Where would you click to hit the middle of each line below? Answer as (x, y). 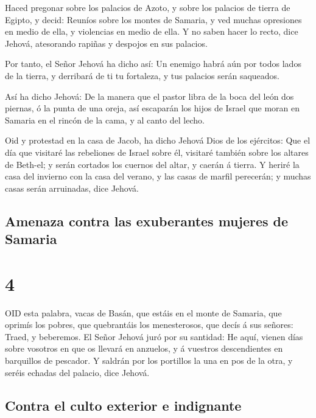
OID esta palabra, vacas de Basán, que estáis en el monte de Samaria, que (143, 312)
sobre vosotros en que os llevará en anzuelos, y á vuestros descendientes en (144, 348)
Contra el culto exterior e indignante (123, 405)
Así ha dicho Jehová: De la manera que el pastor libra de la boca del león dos (149, 96)
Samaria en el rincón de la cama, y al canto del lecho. (105, 120)
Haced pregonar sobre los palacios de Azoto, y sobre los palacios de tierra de (148, 7)
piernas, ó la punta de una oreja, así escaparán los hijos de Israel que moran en (153, 108)
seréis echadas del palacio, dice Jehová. (77, 372)
